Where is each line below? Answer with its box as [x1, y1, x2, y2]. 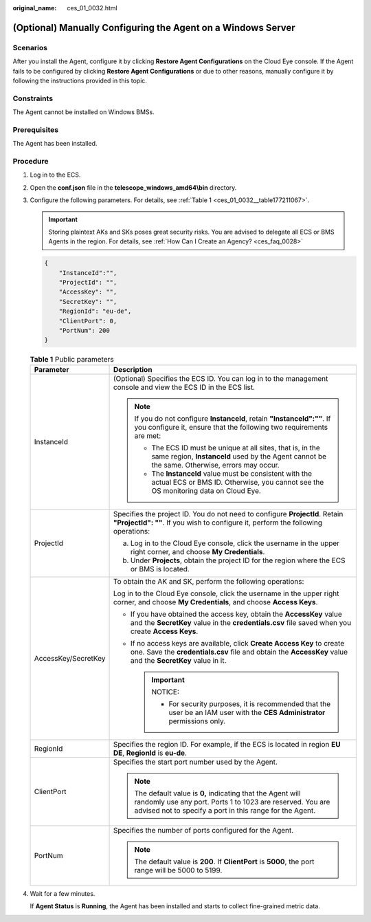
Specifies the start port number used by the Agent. [113, 757, 278, 767]
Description [113, 364, 153, 374]
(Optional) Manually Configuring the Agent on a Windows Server [12, 21, 295, 34]
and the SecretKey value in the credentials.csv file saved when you [130, 617, 352, 627]
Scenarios [12, 43, 48, 52]
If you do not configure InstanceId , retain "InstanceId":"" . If [134, 413, 331, 423]
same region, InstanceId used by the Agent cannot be [151, 451, 326, 461]
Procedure [12, 156, 49, 166]
